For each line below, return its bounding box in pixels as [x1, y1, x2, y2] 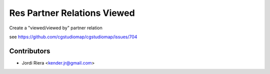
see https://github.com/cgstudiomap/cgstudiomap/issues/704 [9, 34, 137, 40]
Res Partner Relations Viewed [9, 7, 135, 18]
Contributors [9, 47, 50, 55]
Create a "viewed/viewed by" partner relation [9, 25, 102, 31]
